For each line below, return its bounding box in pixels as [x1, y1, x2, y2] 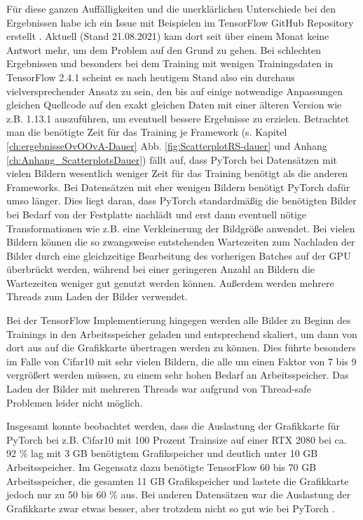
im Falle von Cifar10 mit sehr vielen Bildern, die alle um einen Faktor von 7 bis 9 [6, 353, 357, 368]
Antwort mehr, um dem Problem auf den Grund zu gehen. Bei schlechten [6, 42, 322, 57]
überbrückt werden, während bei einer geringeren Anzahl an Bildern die [6, 262, 315, 276]
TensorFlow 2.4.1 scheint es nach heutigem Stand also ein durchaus [6, 69, 295, 84]
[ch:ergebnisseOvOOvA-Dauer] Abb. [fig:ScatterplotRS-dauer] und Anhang [6, 138, 327, 153]
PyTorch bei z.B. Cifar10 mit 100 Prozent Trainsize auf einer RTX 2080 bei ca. [6, 432, 347, 447]
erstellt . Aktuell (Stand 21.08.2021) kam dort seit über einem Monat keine [6, 29, 329, 43]
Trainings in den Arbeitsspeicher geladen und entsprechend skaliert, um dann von [6, 326, 357, 341]
